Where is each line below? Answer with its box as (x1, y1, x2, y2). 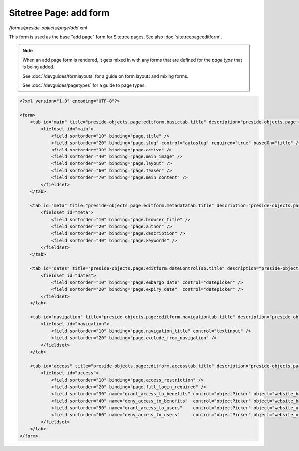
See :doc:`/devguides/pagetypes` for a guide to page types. (22, 82, 146, 88)
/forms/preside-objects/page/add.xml (9, 25, 87, 31)
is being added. (22, 64, 55, 70)
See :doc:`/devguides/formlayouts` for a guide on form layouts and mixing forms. (22, 73, 189, 79)
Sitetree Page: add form (9, 7, 110, 18)
